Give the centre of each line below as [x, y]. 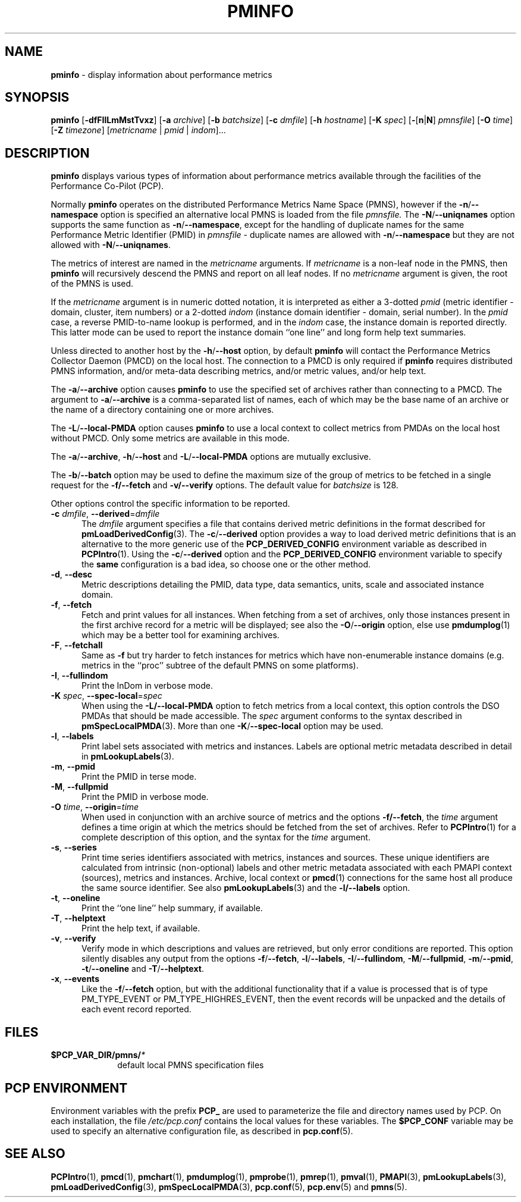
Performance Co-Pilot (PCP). [107, 186]
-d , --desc [72, 575]
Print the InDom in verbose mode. [147, 686]
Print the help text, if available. [141, 928]
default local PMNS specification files [191, 1065]
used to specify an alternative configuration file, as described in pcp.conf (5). [202, 1131]
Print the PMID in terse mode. [139, 777]
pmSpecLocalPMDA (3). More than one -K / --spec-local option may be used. [233, 726]
